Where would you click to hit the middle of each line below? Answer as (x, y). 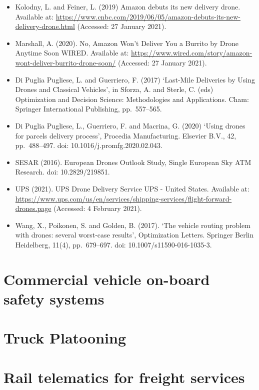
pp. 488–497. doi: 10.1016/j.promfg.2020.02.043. (89, 145)
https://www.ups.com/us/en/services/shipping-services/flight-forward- (123, 198)
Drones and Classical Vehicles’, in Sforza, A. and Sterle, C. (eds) (114, 89)
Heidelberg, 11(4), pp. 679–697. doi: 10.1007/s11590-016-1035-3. (113, 244)
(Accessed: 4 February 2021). (98, 208)
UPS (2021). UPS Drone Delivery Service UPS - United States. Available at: (132, 188)
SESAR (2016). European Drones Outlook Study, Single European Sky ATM (133, 162)
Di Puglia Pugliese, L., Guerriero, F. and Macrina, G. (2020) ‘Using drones (130, 125)
